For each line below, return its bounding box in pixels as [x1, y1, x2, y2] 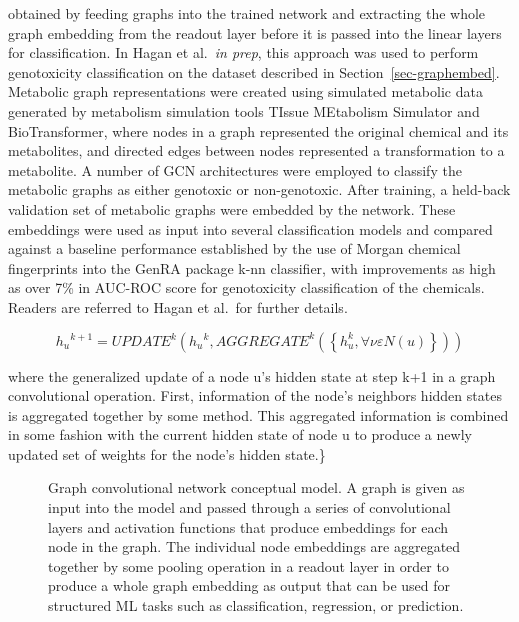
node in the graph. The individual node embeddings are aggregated [48, 536, 461, 557]
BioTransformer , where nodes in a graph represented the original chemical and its [8, 120, 509, 141]
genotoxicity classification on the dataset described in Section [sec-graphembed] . [8, 61, 500, 82]
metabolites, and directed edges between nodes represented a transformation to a [8, 140, 505, 161]
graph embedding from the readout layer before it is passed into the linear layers [8, 22, 502, 43]
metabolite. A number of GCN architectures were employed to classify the [8, 159, 462, 180]
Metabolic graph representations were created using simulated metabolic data [8, 81, 483, 102]
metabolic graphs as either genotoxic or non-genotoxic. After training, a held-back [8, 179, 511, 200]
